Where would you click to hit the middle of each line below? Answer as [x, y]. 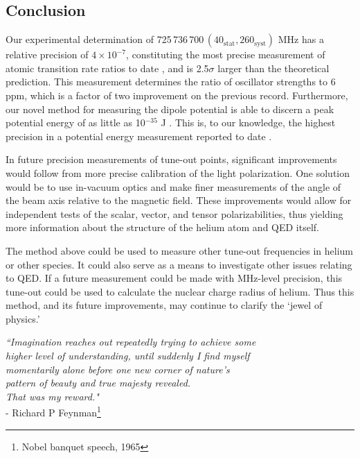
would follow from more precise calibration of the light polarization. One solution [178, 172]
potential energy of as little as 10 [75, 122]
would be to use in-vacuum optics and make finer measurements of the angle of [173, 186]
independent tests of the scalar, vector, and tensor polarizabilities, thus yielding [174, 213]
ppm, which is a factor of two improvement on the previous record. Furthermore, [177, 95]
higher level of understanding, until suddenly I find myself [128, 356]
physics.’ [23, 318]
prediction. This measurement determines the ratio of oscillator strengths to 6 [171, 82]
